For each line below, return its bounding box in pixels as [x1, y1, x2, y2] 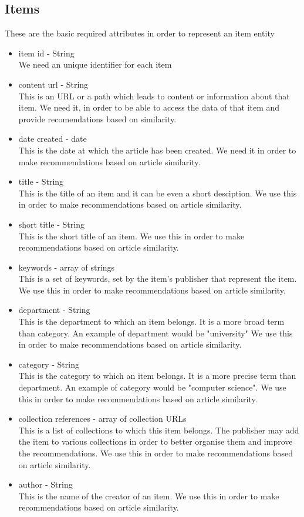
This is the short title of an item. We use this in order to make [18, 229, 245, 242]
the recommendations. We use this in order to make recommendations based [18, 447, 293, 459]
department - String [18, 303, 90, 316]
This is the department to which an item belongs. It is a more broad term [18, 315, 285, 328]
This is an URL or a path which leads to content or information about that [18, 89, 290, 102]
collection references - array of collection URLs [18, 412, 187, 425]
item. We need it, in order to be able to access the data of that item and [18, 101, 280, 114]
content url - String [18, 78, 89, 90]
